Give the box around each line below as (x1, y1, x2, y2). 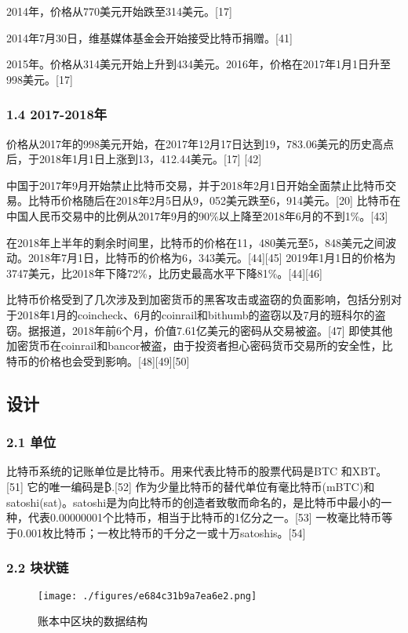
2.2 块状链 (6, 558, 69, 577)
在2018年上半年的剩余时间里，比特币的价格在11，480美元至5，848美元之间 (6, 234, 385, 250)
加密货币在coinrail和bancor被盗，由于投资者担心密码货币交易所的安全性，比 (6, 337, 393, 354)
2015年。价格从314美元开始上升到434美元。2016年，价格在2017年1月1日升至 (6, 56, 391, 72)
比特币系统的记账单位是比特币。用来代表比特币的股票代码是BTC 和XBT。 (6, 463, 388, 479)
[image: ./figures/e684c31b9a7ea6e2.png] (38, 590, 257, 602)
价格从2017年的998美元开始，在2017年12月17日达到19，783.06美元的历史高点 (6, 135, 394, 151)
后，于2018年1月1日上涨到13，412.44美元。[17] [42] (6, 151, 262, 167)
